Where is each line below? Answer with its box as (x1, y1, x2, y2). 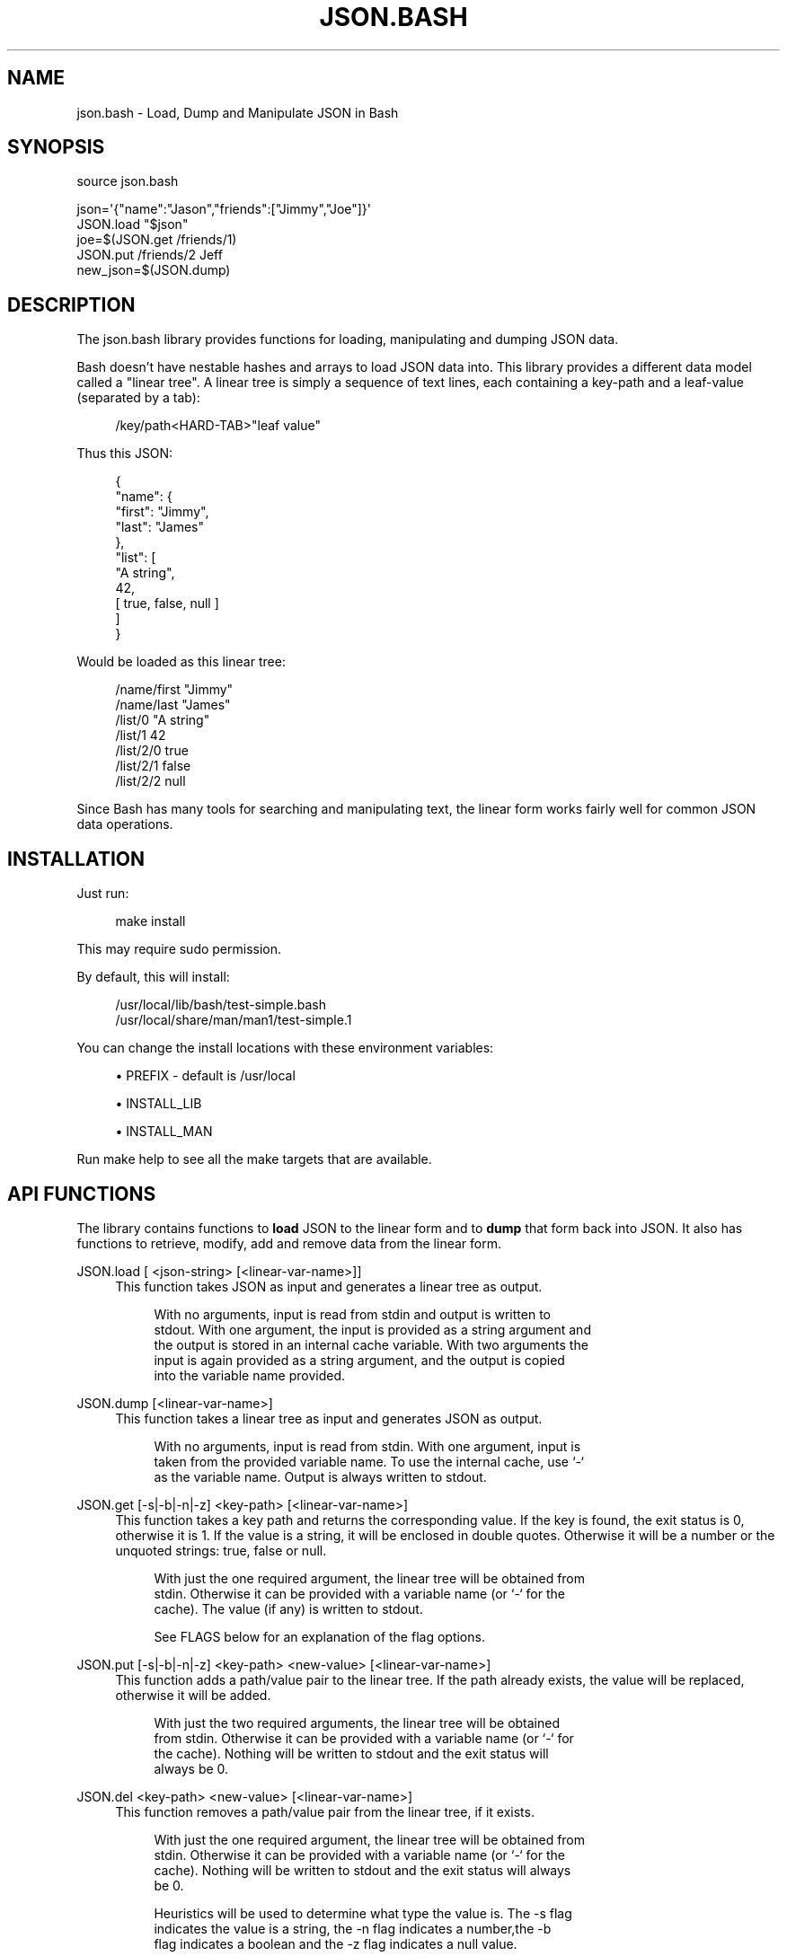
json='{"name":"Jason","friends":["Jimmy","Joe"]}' (76, 201, 372, 217)
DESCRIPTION (7, 293, 136, 316)
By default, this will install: (76, 969, 230, 985)
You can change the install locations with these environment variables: (76, 1040, 494, 1056)
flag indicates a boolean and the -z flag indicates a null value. (154, 1935, 517, 1952)
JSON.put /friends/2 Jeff (76, 247, 223, 263)
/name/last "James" (115, 697, 231, 713)
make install (115, 913, 186, 930)
